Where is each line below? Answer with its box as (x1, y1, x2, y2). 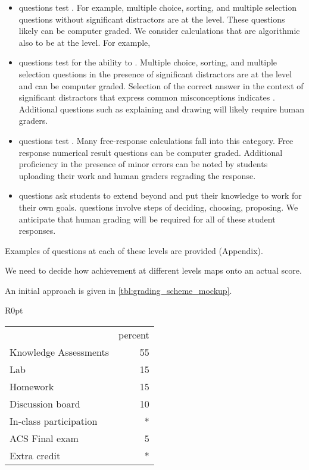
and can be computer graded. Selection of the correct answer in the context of (18, 79, 304, 92)
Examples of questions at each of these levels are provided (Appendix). (5, 244, 263, 256)
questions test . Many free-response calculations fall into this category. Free (18, 134, 294, 146)
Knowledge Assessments (10, 345, 110, 359)
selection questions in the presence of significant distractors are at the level (18, 67, 292, 80)
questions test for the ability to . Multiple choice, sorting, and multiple (18, 56, 277, 68)
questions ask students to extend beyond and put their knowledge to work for (18, 189, 302, 202)
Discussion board (10, 397, 80, 411)
